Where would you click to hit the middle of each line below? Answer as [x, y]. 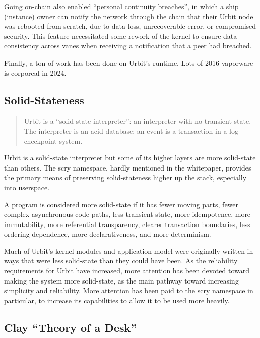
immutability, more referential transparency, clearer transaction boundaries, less [127, 224]
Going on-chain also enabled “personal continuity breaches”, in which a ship [121, 6]
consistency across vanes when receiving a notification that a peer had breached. [128, 46]
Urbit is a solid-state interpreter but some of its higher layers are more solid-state [130, 158]
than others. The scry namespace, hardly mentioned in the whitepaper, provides [128, 167]
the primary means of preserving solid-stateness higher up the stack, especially [125, 177]
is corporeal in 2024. [35, 72]
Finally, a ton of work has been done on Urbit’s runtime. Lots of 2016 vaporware [129, 62]
